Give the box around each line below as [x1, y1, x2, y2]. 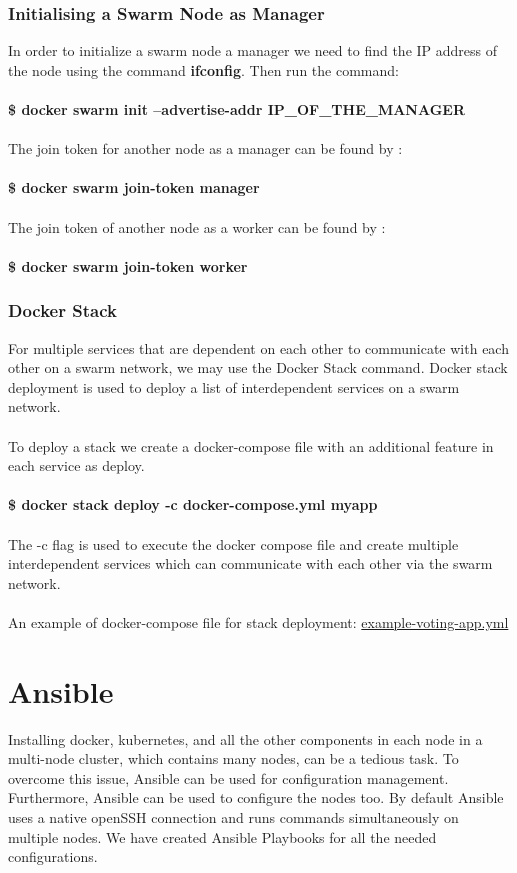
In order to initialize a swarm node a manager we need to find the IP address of [8, 40, 498, 61]
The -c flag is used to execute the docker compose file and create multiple [8, 533, 459, 554]
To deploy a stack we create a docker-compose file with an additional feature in [8, 435, 494, 456]
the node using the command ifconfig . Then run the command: [8, 59, 399, 80]
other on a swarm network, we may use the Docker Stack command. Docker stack [8, 357, 508, 378]
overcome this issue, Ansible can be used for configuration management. [8, 767, 449, 788]
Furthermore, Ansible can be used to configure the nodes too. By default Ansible [8, 787, 504, 808]
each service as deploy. [8, 455, 145, 476]
